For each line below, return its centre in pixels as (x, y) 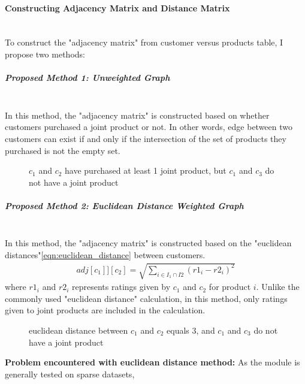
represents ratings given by (121, 287)
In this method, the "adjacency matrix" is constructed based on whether (137, 115)
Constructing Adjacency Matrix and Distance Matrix (117, 7)
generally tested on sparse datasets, (70, 374)
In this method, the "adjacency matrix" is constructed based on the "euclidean (148, 243)
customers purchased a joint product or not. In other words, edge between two (149, 127)
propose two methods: (45, 54)
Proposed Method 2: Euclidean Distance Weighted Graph (124, 205)
